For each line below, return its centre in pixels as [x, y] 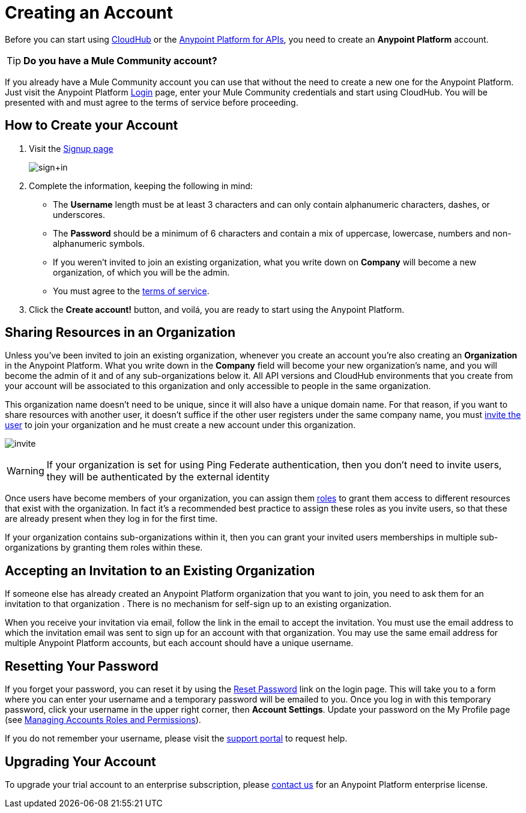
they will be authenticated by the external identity [158, 477]
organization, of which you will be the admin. [141, 272]
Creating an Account [89, 13]
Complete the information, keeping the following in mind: [141, 186]
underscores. [79, 214]
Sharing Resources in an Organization [120, 333]
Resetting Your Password [82, 666]
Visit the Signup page [71, 148]
